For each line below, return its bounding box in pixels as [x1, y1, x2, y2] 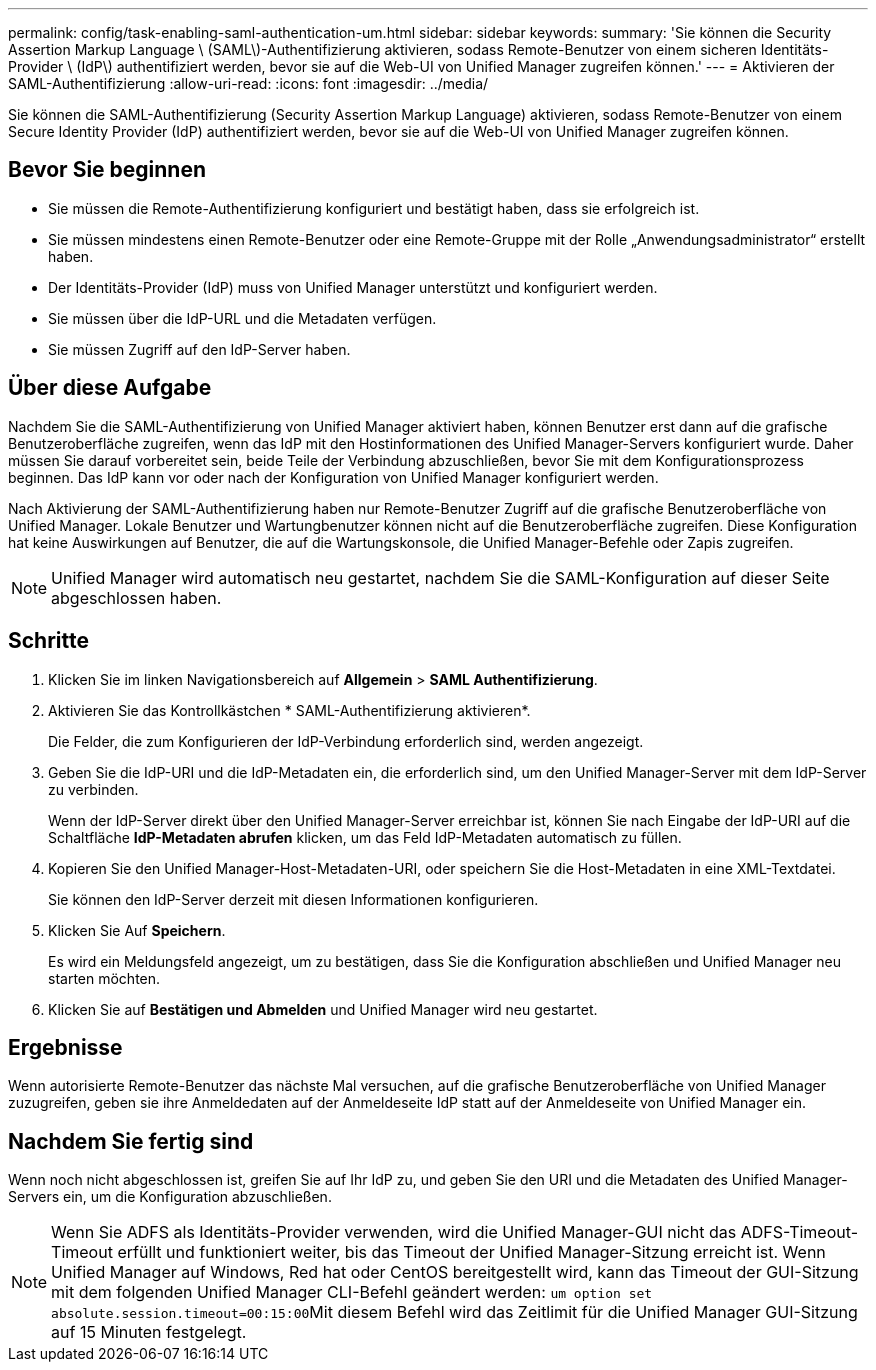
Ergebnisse [8, 1034, 123, 1060]
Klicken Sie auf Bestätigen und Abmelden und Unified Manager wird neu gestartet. [48, 1000, 598, 1018]
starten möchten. [48, 969, 161, 987]
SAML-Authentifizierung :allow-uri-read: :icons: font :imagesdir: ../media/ [8, 75, 489, 92]
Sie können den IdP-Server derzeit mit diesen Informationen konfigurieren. [48, 890, 539, 908]
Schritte [8, 628, 89, 654]
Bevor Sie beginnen [8, 157, 207, 183]
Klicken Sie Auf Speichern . [48, 921, 226, 939]
